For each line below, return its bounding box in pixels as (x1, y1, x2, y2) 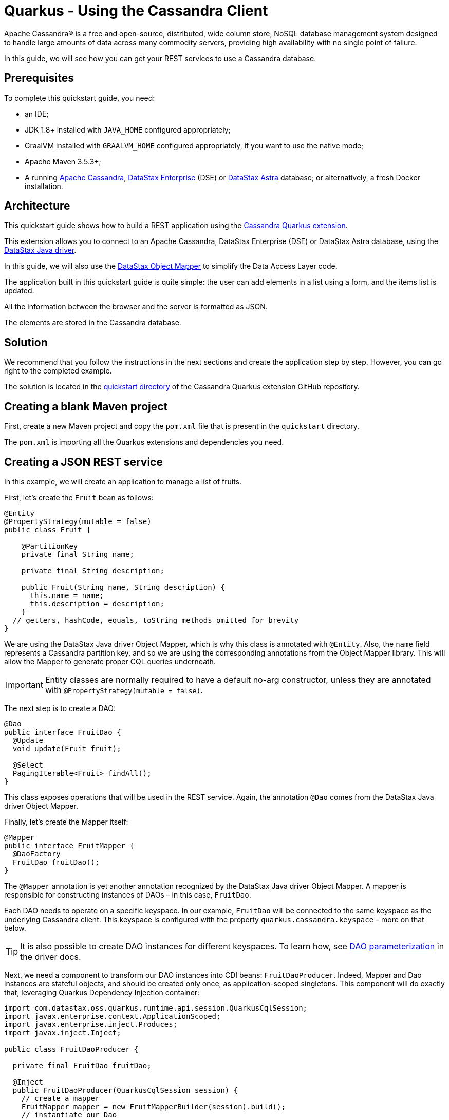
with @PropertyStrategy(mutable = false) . (45, 684, 203, 695)
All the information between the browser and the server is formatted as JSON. (4, 302, 268, 311)
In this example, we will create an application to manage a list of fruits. (4, 477, 241, 486)
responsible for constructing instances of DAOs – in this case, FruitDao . (4, 890, 251, 899)
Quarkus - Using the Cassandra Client (4, 2, 268, 20)
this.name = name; (30, 591, 104, 600)
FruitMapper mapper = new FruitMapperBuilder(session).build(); (21, 1102, 286, 1111)
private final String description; (21, 566, 164, 575)
